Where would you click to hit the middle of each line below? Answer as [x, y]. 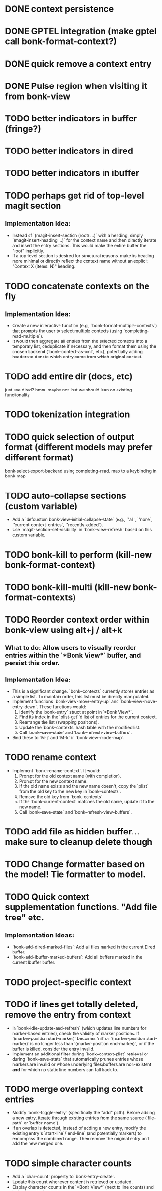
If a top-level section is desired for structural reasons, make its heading [83, 256]
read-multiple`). [28, 336]
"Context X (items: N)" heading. [44, 266]
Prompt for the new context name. [53, 781]
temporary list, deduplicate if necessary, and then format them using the [84, 346]
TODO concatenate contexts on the [77, 286]
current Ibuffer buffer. [34, 962]
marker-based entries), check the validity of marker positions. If [75, 1033]
